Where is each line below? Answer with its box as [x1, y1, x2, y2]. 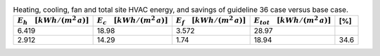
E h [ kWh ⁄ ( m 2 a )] [17, 15, 89, 27]
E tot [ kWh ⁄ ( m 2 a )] [253, 15, 331, 27]
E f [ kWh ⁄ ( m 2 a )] [176, 15, 246, 27]
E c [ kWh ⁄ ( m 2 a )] [96, 15, 168, 27]
